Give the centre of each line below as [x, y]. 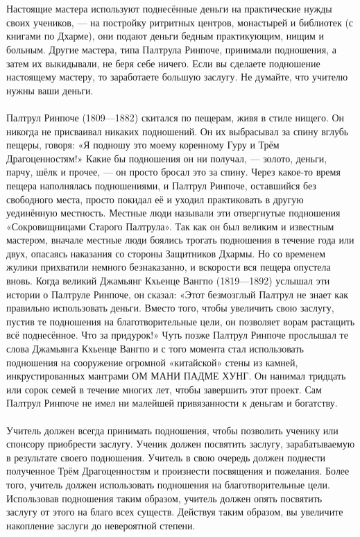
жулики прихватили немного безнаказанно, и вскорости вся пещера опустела [169, 267]
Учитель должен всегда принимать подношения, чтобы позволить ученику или [172, 430]
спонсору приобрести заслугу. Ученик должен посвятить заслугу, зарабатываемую [181, 444]
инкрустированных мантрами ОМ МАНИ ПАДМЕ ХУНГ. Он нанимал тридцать [176, 376]
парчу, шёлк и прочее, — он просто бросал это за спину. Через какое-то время [173, 172]
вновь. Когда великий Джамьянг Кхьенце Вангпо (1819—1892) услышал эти [168, 281]
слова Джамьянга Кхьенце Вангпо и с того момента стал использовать [155, 349]
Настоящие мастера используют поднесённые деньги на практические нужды [169, 9]
